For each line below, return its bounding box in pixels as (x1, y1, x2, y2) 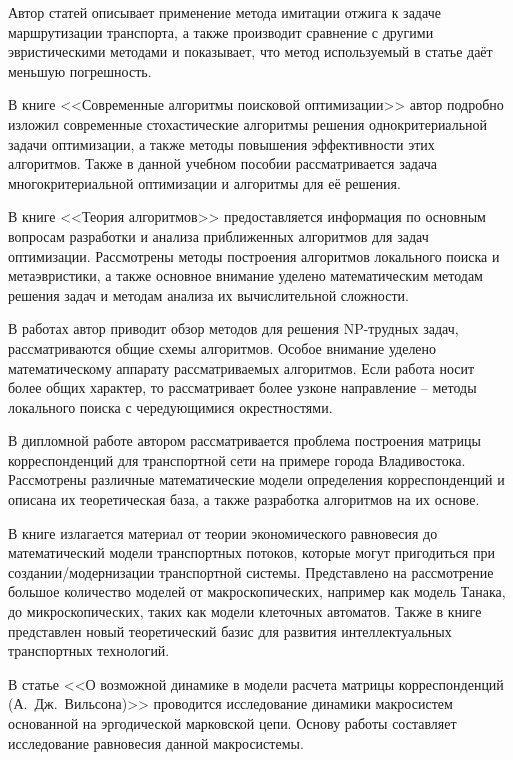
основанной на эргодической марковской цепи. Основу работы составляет (8, 713, 457, 733)
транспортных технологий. (8, 640, 170, 661)
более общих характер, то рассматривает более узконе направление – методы (8, 377, 477, 398)
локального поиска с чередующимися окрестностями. (8, 396, 333, 417)
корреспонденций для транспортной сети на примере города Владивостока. (8, 449, 466, 470)
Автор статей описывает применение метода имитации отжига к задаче (8, 2, 441, 22)
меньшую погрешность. (8, 60, 152, 81)
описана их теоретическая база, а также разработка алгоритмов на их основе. (8, 489, 480, 510)
